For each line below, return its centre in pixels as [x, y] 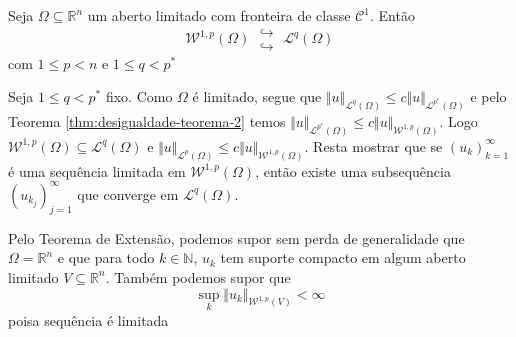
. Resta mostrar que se [373, 145]
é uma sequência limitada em [97, 170]
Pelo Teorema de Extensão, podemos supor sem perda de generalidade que [236, 237]
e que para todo [106, 257]
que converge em [128, 193]
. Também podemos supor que [198, 276]
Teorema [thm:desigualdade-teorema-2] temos [147, 121]
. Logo [458, 121]
